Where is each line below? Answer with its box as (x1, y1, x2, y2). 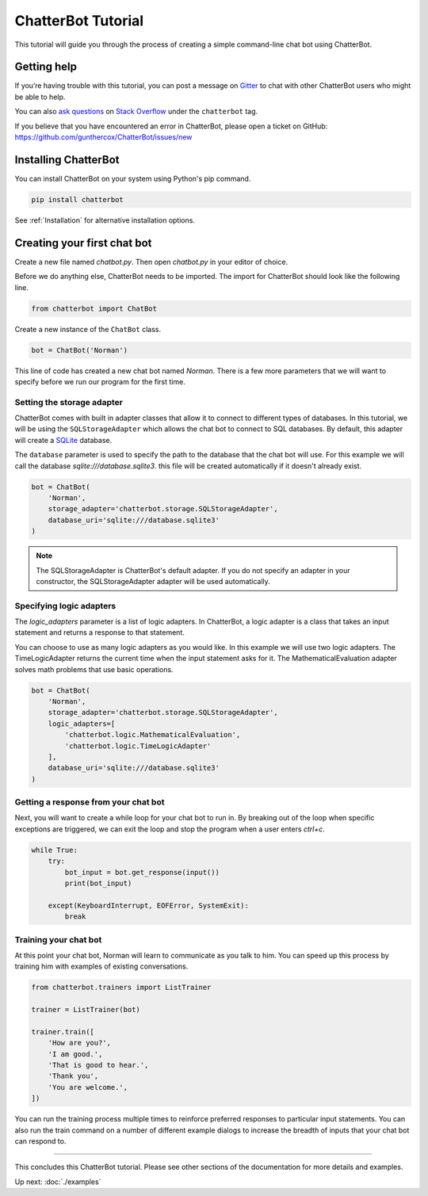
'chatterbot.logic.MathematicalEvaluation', (64, 730, 241, 739)
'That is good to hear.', (48, 1060, 149, 1070)
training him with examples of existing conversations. (14, 961, 189, 971)
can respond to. (14, 1136, 67, 1145)
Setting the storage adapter (14, 396, 123, 407)
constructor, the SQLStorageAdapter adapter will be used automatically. (36, 576, 271, 586)
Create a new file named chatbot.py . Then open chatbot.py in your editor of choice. (14, 257, 289, 266)
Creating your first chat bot (14, 236, 152, 250)
